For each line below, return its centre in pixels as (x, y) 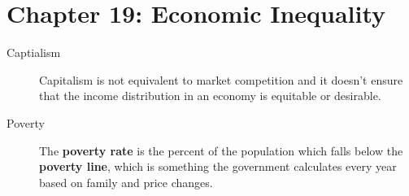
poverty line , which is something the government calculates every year (218, 166)
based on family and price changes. (126, 182)
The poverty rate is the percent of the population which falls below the (221, 150)
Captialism (34, 52)
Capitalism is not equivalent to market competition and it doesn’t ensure (221, 79)
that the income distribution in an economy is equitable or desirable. (210, 96)
